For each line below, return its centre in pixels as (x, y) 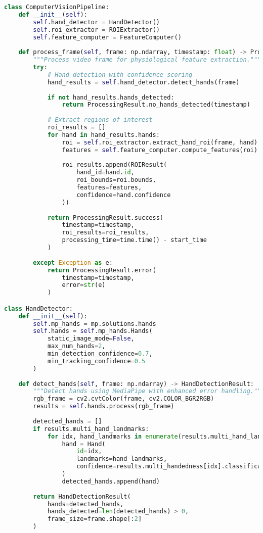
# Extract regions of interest (100, 120)
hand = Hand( (84, 444)
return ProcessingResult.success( (105, 217)
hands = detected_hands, (85, 504)
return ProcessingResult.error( (102, 270)
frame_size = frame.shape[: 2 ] (95, 519)
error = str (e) (84, 285)
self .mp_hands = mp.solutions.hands (95, 324)
